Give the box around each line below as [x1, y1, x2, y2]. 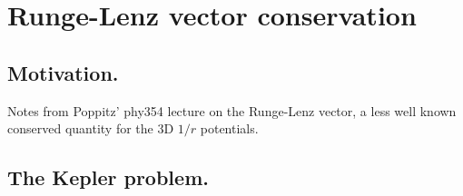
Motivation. [7, 58, 119, 86]
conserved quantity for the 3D [7, 119, 174, 138]
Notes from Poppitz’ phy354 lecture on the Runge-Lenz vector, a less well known [7, 101, 457, 120]
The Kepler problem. [7, 163, 209, 191]
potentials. [200, 119, 259, 138]
